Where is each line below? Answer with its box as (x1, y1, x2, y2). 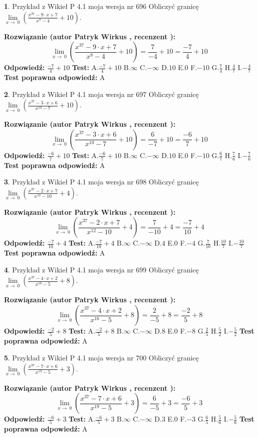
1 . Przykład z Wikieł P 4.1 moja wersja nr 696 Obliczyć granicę (4, 1, 199, 11)
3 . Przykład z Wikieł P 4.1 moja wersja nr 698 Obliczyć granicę (4, 176, 199, 187)
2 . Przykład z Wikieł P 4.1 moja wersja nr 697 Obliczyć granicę (4, 88, 199, 99)
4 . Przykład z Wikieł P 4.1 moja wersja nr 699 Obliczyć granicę (4, 264, 199, 274)
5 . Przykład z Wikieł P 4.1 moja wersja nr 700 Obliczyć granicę (4, 352, 199, 362)
